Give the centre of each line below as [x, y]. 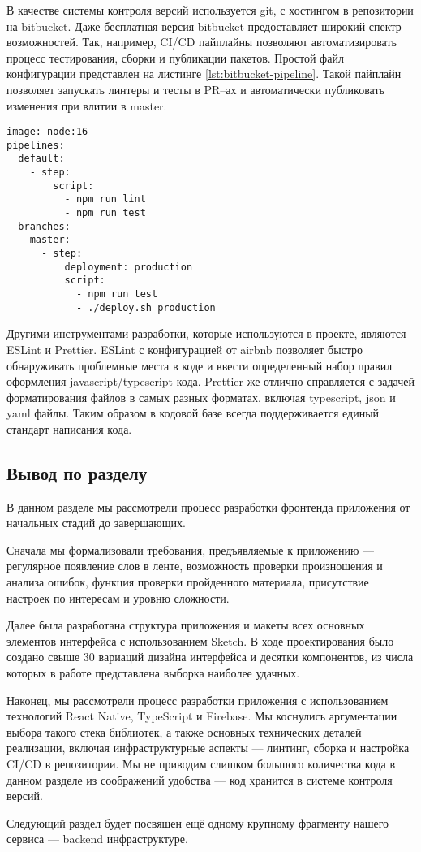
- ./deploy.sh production [146, 307]
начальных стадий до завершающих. [96, 523]
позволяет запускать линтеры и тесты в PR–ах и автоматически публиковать [195, 89]
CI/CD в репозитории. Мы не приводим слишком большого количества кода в [201, 764]
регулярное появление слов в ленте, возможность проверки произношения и [195, 566]
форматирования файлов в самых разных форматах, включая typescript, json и [201, 397]
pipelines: [36, 145]
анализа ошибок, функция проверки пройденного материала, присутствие [188, 582]
